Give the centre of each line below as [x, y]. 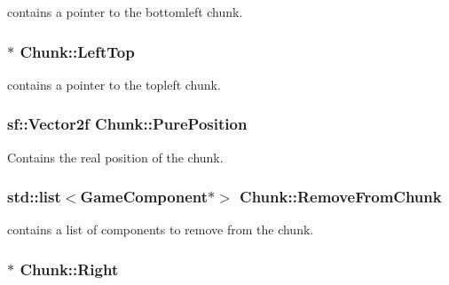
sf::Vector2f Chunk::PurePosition [127, 124]
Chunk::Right [69, 269]
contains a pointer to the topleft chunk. [114, 84]
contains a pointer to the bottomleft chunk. [125, 12]
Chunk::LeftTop [77, 51]
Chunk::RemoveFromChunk [341, 197]
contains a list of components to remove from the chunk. [161, 230]
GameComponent [144, 197]
